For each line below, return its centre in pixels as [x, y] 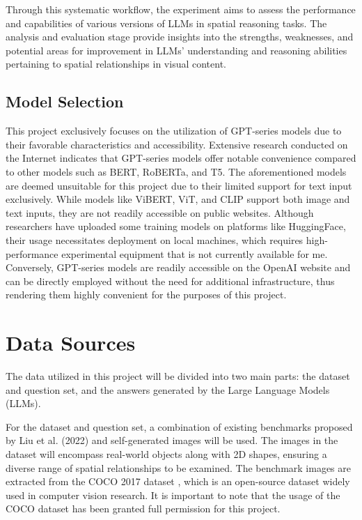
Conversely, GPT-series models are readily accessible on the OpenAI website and [178, 267]
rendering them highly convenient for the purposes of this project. [146, 295]
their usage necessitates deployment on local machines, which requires [155, 239]
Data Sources [71, 343]
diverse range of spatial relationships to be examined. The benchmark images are [179, 467]
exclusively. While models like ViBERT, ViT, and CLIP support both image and [178, 199]
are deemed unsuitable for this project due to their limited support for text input [179, 185]
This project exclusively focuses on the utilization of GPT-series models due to [174, 131]
